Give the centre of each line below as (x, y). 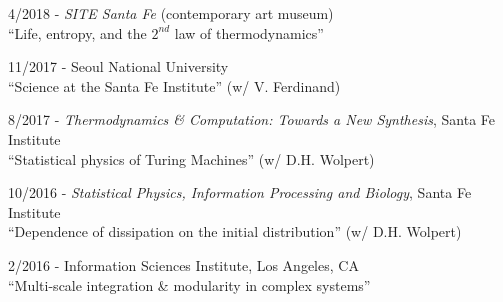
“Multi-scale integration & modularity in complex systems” (189, 284)
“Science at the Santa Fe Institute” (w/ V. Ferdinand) (174, 85)
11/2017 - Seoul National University (118, 66)
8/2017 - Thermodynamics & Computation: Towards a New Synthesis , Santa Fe (251, 119)
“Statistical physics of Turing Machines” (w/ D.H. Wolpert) (191, 158)
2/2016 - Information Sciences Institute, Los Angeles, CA (183, 264)
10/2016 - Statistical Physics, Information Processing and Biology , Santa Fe (240, 192)
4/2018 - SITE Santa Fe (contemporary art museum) (171, 13)
